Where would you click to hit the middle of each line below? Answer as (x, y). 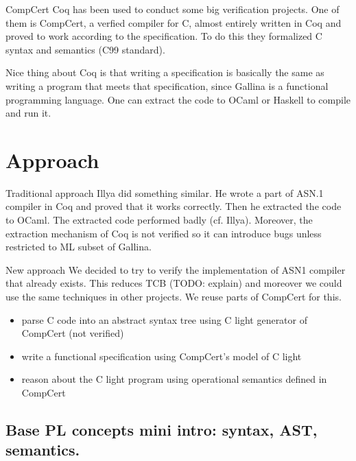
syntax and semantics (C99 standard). (85, 49)
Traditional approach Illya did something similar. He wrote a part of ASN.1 (165, 192)
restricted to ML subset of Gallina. (79, 247)
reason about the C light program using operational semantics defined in (174, 379)
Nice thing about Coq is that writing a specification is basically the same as (165, 72)
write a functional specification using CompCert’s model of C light (162, 356)
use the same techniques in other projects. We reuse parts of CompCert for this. (174, 297)
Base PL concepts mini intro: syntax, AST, (162, 429)
